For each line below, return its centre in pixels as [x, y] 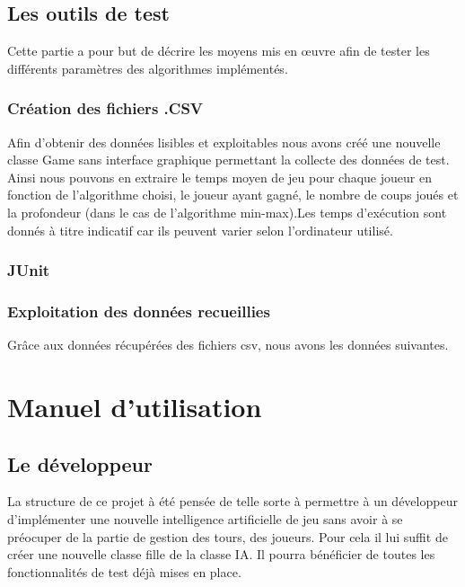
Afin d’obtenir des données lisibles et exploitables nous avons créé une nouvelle [224, 142]
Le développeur [80, 463]
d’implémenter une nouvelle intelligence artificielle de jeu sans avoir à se [205, 519]
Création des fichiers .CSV [105, 108]
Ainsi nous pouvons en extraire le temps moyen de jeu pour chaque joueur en [219, 177]
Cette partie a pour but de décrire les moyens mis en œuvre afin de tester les [219, 51]
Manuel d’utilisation [135, 407]
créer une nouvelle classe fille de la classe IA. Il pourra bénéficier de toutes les [221, 554]
